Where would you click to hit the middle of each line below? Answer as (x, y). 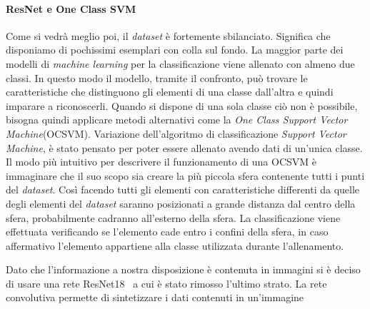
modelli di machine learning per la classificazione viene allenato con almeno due (180, 63)
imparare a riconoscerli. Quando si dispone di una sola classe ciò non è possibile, (182, 105)
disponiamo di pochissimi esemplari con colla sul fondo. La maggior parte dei (175, 50)
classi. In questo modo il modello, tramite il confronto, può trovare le (157, 77)
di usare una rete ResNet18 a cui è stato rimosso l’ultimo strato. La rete (166, 283)
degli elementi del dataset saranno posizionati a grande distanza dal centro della (181, 203)
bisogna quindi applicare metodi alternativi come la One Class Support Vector (177, 120)
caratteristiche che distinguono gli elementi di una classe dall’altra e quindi (170, 92)
